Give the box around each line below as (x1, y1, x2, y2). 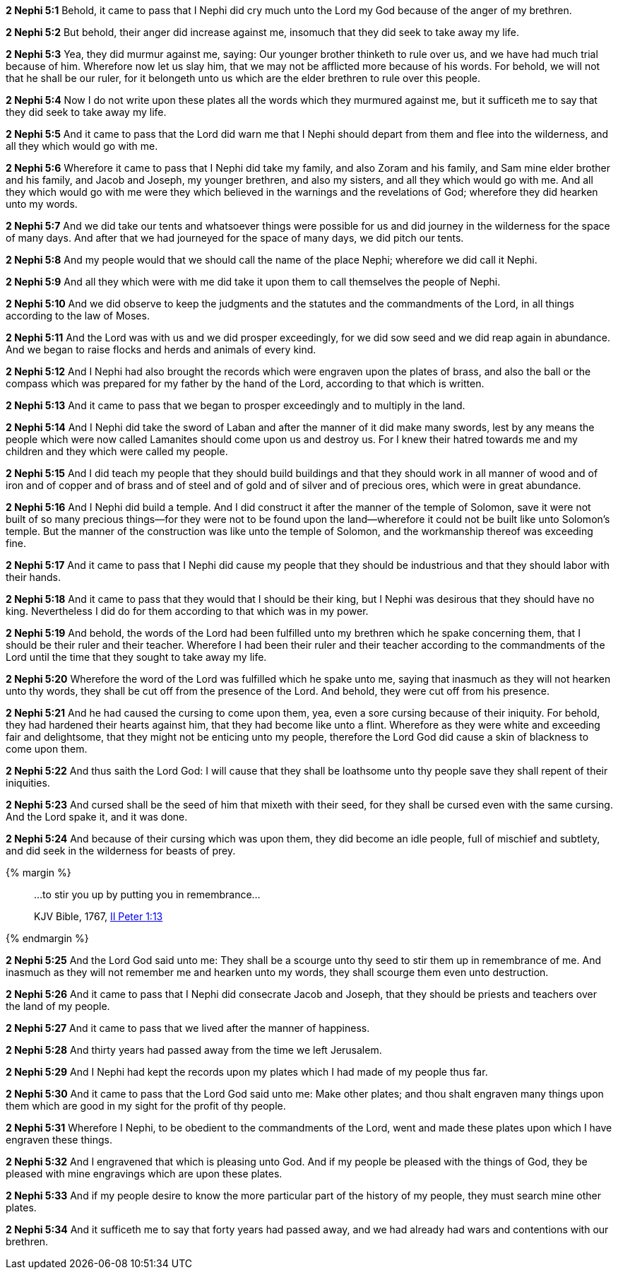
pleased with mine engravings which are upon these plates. (6, 1168, 283, 1180)
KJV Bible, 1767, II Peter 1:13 (34, 910, 163, 922)
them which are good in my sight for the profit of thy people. (6, 1100, 286, 1112)
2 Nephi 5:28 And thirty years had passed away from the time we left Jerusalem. (6, 1044, 382, 1056)
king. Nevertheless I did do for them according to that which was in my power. (6, 605, 369, 617)
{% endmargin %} (6, 932, 89, 944)
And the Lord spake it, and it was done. (6, 811, 188, 823)
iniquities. (6, 777, 50, 789)
